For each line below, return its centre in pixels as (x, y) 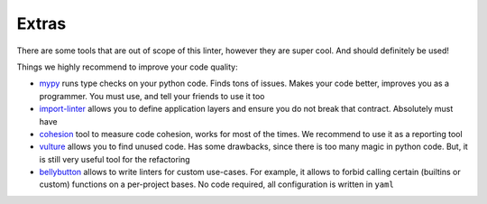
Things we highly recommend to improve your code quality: (127, 67)
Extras (41, 23)
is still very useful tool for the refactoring (115, 159)
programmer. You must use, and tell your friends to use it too (152, 96)
